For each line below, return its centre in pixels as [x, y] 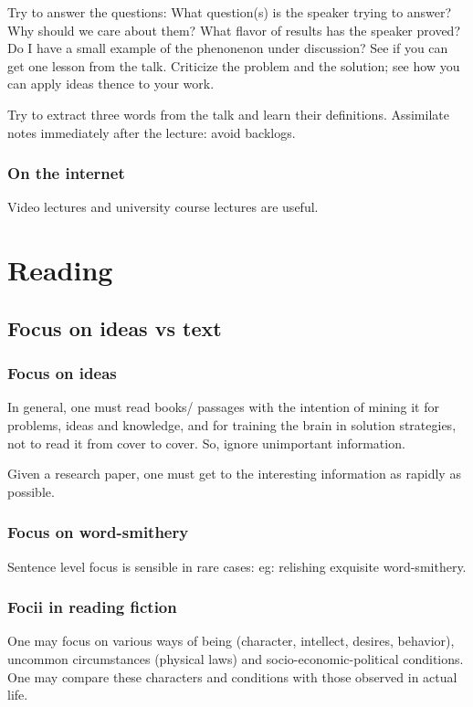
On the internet [66, 173]
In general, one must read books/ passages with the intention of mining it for [224, 407]
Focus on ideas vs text [115, 327]
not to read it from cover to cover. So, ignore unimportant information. [206, 443]
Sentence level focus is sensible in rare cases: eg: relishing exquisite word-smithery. [237, 566]
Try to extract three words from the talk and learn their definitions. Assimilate [228, 114]
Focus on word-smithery [98, 532]
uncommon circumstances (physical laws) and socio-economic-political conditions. [236, 658]
